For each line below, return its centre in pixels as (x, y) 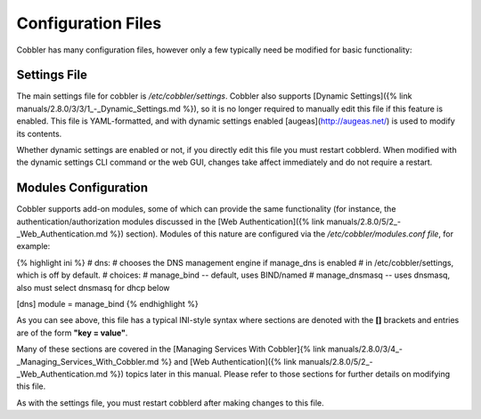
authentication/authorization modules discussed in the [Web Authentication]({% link (171, 222)
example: (33, 246)
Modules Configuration (82, 188)
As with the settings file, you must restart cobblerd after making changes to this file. (170, 403)
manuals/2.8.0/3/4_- (365, 349)
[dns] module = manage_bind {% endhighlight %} (108, 304)
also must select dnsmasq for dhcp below (93, 287)
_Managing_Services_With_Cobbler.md (88, 361)
